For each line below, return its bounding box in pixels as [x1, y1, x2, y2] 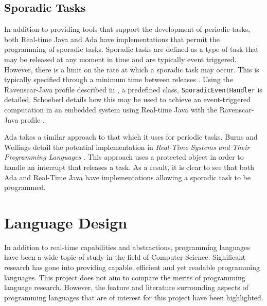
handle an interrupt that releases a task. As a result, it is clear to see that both [4, 161, 255, 172]
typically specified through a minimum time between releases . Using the [4, 74, 233, 85]
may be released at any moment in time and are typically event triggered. [4, 53, 237, 64]
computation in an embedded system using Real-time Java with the [4, 104, 217, 115]
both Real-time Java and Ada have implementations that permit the [4, 33, 220, 44]
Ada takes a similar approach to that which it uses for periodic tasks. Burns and [4, 131, 258, 142]
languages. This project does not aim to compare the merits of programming [4, 272, 245, 282]
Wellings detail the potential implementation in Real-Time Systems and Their [4, 141, 250, 152]
